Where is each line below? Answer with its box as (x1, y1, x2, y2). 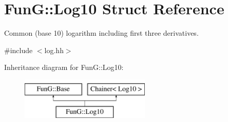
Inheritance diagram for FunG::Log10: (4, 62, 124, 72)
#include (4, 44, 33, 55)
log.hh (44, 44, 64, 55)
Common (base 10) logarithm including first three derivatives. (4, 28, 199, 38)
